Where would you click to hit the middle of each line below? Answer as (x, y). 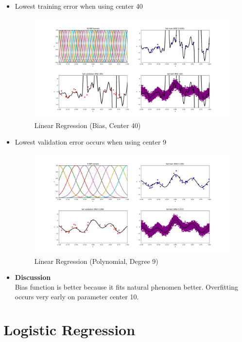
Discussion (33, 277)
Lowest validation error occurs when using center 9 (91, 141)
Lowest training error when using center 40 (79, 6)
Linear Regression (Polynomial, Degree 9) (96, 261)
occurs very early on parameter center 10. (77, 296)
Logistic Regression (69, 330)
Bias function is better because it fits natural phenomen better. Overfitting (126, 286)
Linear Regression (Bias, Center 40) (87, 125)
